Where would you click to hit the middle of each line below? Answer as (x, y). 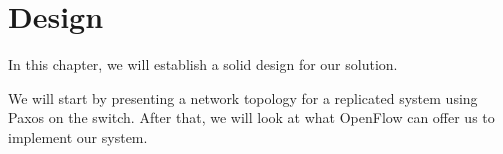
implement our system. (78, 136)
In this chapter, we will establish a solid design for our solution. (203, 64)
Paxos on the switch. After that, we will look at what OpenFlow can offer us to (251, 117)
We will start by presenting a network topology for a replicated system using (243, 97)
